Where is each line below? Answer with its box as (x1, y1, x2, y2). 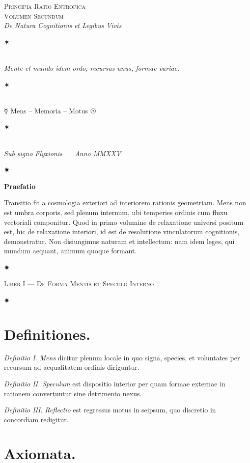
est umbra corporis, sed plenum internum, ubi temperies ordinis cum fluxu (4, 207, 228, 217)
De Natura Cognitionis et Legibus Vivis (4, 20, 122, 30)
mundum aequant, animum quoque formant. (4, 245, 137, 256)
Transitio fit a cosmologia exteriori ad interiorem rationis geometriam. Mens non (4, 197, 246, 208)
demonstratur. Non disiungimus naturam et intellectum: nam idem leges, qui (4, 236, 235, 246)
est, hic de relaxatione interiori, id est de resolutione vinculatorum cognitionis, (4, 226, 240, 237)
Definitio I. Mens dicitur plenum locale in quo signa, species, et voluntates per (4, 352, 240, 362)
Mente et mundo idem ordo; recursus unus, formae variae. (4, 62, 180, 73)
